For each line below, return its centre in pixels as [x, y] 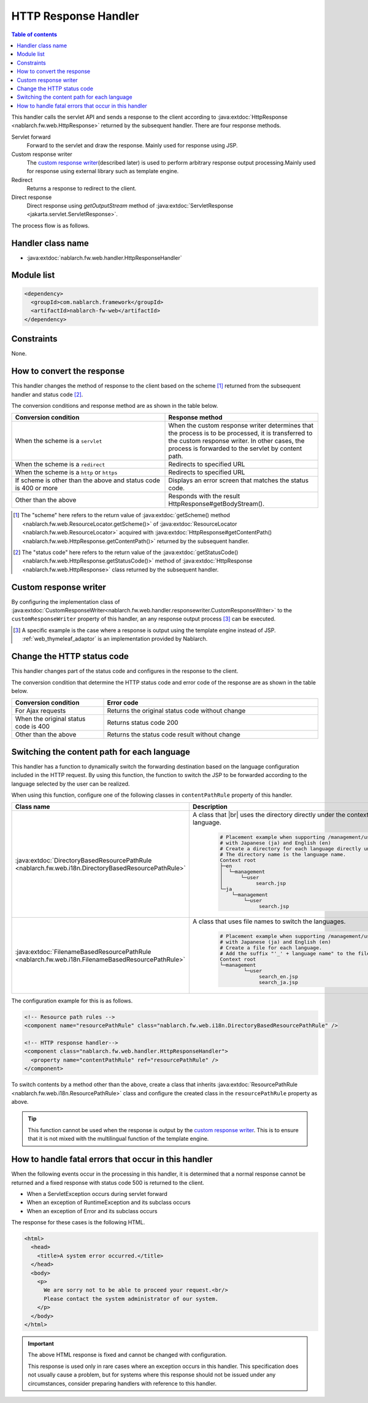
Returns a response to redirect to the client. [82, 189]
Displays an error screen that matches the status [239, 480]
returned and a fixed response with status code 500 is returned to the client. [108, 1182]
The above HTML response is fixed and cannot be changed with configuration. [127, 1355]
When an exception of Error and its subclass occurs [92, 1211]
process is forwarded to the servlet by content [235, 448]
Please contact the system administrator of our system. [131, 1299]
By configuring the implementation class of [66, 601]
